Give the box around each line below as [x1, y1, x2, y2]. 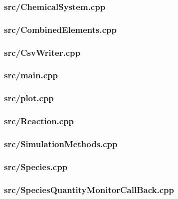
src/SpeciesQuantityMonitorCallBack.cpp [4, 183, 174, 196]
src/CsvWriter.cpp [4, 46, 80, 58]
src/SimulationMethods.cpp [4, 137, 118, 150]
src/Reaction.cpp [4, 115, 74, 127]
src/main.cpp [4, 69, 58, 81]
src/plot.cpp [4, 92, 54, 104]
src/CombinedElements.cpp [4, 23, 117, 35]
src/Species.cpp [4, 160, 68, 173]
